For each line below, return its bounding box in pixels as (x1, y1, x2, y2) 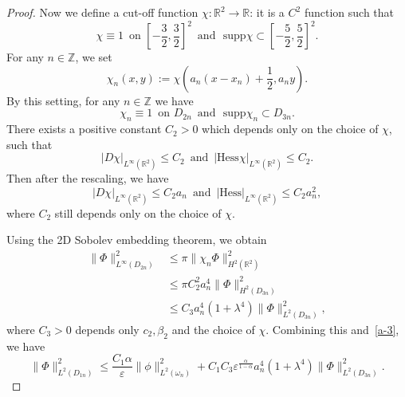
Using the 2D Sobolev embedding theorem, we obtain (6, 231, 267, 248)
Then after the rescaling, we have (6, 170, 169, 187)
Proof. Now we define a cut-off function (6, 4, 199, 20)
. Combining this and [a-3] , (265, 321, 399, 338)
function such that (304, 4, 395, 20)
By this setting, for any (6, 92, 120, 108)
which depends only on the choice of (202, 120, 379, 137)
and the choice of (171, 321, 255, 338)
